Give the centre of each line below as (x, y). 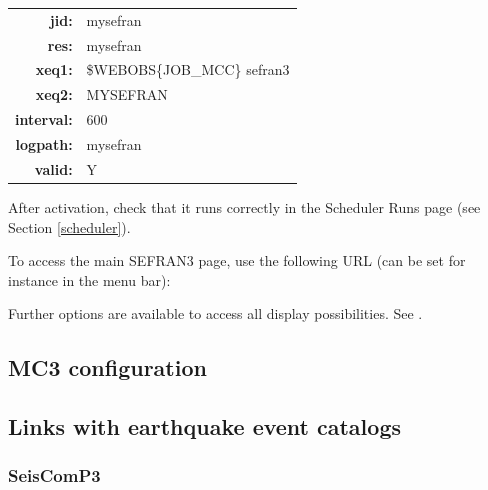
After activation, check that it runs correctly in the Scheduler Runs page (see (244, 206)
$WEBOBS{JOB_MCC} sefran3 (188, 69)
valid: (53, 168)
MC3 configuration (107, 367)
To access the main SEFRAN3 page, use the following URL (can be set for (237, 260)
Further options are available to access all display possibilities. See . (215, 313)
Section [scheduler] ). (69, 226)
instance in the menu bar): (89, 279)
